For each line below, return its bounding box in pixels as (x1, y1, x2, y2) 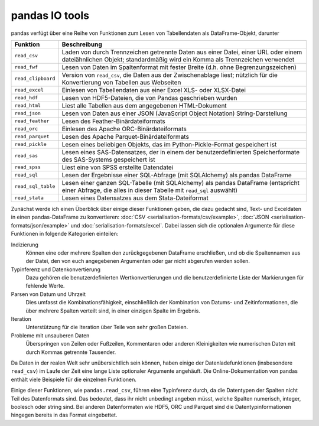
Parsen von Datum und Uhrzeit (11, 290, 86, 298)
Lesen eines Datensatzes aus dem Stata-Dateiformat (61, 194, 209, 202)
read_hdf (14, 95, 38, 101)
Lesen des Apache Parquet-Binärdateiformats (61, 132, 189, 141)
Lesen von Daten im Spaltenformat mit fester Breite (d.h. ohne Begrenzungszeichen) (61, 63, 297, 71)
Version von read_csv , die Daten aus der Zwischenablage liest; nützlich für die (61, 71, 278, 79)
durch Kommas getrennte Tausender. (25, 349, 116, 356)
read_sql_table (14, 183, 56, 190)
